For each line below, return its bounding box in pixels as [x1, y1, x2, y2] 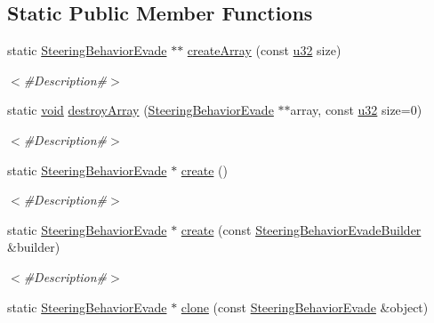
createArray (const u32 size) [187, 41, 342, 60]
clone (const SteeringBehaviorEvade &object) [181, 297, 429, 316]
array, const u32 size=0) [290, 101, 422, 119]
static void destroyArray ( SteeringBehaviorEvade [7, 101, 274, 119]
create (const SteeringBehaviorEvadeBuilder [181, 220, 422, 238]
